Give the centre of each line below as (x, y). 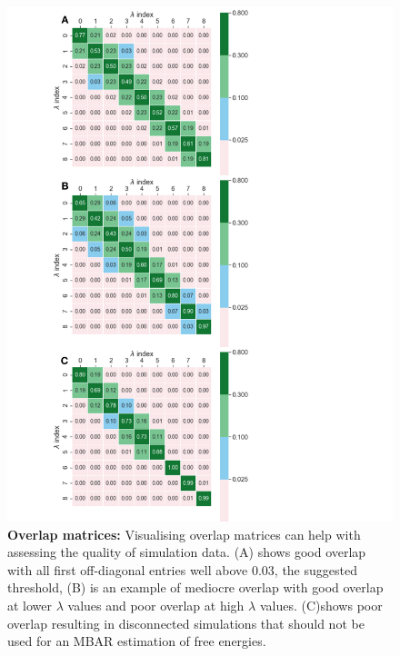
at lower (30, 606)
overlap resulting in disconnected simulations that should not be (186, 623)
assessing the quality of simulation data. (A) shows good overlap (187, 552)
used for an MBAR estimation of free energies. (137, 641)
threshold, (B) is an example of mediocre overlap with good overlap (195, 587)
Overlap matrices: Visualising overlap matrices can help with (184, 534)
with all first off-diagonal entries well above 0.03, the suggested (182, 569)
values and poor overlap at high (156, 606)
